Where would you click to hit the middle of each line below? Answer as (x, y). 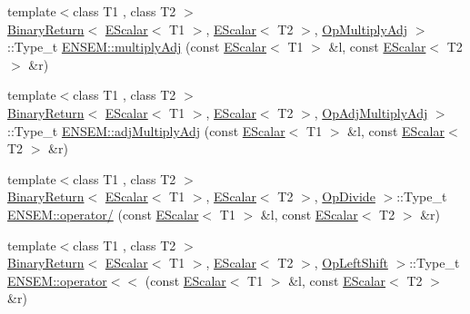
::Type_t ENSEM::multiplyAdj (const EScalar (137, 47)
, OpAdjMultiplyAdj (371, 112)
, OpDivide (345, 196)
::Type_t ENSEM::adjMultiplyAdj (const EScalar (146, 130)
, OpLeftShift (351, 263)
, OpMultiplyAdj (361, 29)
